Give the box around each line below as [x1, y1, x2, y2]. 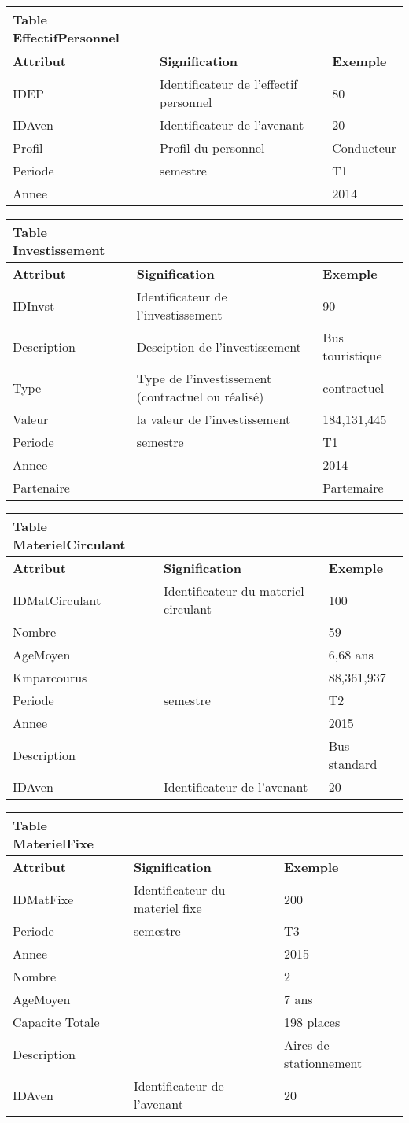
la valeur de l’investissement [136, 410, 291, 428]
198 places [284, 1013, 341, 1031]
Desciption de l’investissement [136, 337, 301, 356]
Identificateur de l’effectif [160, 75, 298, 93]
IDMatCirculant [13, 590, 101, 609]
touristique [322, 346, 382, 364]
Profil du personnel [160, 139, 265, 157]
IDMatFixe [13, 889, 74, 908]
